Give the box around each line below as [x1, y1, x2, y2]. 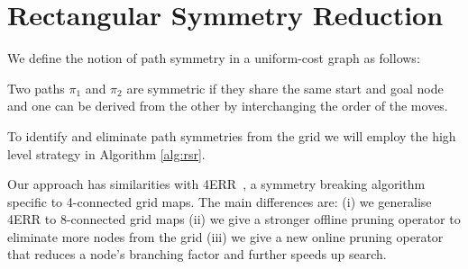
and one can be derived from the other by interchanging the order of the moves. [7, 96, 448, 115]
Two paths [7, 78, 65, 97]
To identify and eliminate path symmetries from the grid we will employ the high [7, 126, 456, 145]
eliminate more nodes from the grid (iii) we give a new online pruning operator [7, 227, 444, 246]
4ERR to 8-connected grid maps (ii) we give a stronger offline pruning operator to [7, 210, 461, 229]
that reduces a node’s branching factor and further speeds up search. [7, 245, 387, 264]
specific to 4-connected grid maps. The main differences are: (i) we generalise [7, 192, 432, 211]
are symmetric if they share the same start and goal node [126, 78, 444, 97]
